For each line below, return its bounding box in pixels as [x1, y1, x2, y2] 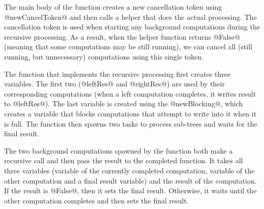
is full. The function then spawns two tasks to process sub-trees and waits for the [4, 118, 257, 129]
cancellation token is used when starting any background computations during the [4, 21, 260, 32]
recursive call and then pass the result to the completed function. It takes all [4, 155, 243, 166]
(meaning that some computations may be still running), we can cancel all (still [4, 41, 252, 52]
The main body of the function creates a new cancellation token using [4, 2, 222, 12]
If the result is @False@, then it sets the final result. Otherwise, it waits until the [4, 185, 257, 196]
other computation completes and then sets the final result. [4, 195, 189, 205]
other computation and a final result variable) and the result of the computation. [4, 175, 257, 186]
